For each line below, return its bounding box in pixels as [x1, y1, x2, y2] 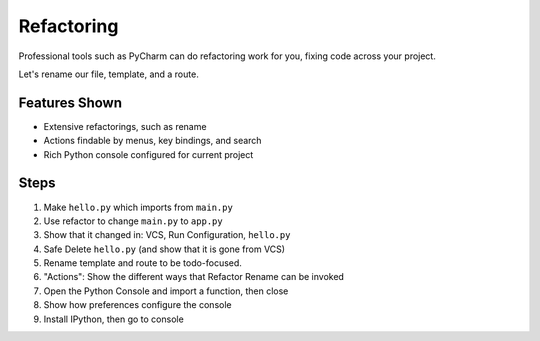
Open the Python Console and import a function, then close [43, 285, 289, 297]
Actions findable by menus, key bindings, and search [43, 135, 262, 147]
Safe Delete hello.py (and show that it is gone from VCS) [43, 243, 285, 255]
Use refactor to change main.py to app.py [43, 215, 224, 227]
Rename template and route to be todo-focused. [43, 257, 242, 269]
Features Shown [18, 94, 123, 111]
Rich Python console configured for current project [43, 148, 254, 160]
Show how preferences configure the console [43, 299, 232, 311]
